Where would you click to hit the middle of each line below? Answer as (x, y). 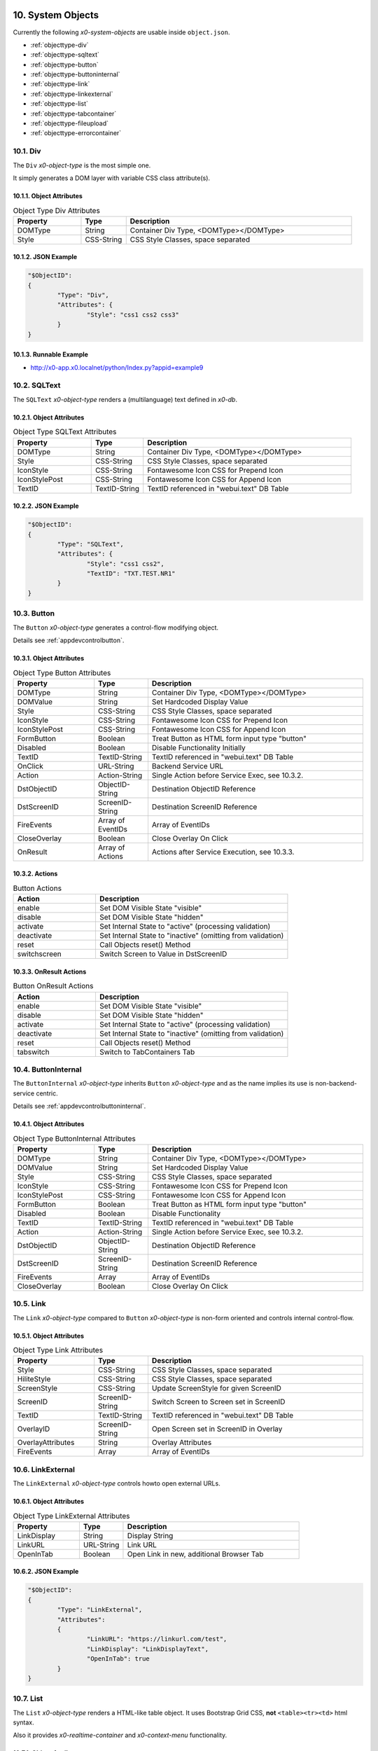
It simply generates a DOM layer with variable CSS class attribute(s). (111, 178)
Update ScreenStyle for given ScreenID (216, 1388)
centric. (47, 1093)
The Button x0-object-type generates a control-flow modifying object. (116, 628)
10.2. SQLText (37, 385)
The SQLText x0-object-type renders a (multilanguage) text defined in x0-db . (125, 399)
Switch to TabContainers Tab (147, 1052)
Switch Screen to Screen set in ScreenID (218, 1402)
